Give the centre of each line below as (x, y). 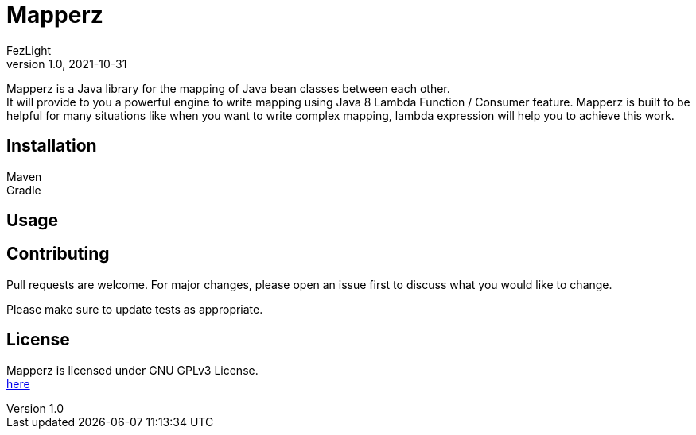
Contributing (58, 254)
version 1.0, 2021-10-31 (67, 64)
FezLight (29, 50)
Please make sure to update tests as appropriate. (135, 309)
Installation (52, 146)
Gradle (24, 190)
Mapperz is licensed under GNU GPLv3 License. (132, 370)
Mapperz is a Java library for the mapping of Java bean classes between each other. (228, 88)
